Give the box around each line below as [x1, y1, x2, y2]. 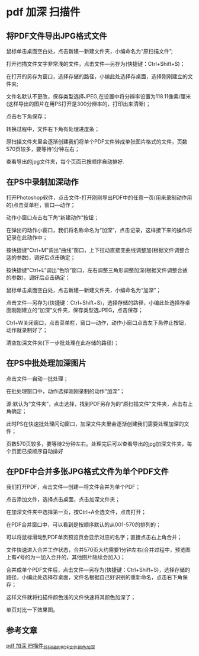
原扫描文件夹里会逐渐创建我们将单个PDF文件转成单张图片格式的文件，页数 [6, 138, 188, 145]
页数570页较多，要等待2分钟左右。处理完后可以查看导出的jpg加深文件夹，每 [6, 440, 192, 447]
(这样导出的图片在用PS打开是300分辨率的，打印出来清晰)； [6, 100, 151, 107]
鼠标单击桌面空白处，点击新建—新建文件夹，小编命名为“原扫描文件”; [6, 48, 173, 55]
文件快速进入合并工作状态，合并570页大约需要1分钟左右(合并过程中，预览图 [6, 546, 191, 553]
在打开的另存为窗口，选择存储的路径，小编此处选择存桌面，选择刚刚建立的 [6, 73, 188, 80]
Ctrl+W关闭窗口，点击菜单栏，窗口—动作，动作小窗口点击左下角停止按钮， [6, 319, 190, 326]
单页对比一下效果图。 [6, 606, 58, 613]
